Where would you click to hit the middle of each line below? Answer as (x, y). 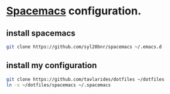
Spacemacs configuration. (74, 11)
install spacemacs (41, 33)
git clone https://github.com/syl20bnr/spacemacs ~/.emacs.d (84, 47)
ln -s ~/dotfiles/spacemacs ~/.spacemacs (59, 85)
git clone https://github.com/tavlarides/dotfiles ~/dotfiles (85, 79)
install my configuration (51, 66)
